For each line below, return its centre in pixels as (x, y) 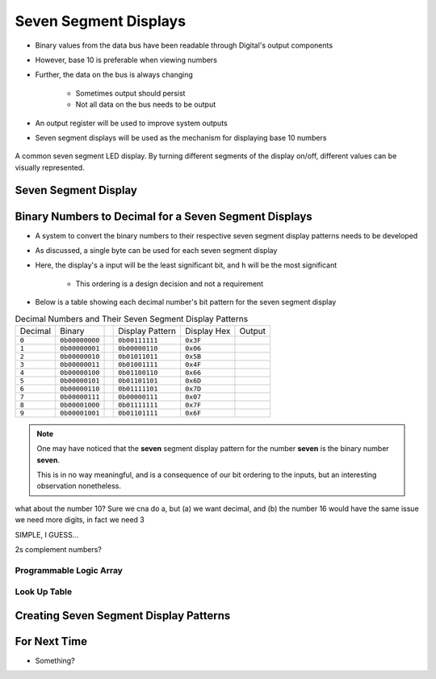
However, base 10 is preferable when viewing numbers (126, 60)
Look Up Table (44, 592)
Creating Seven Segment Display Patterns (123, 616)
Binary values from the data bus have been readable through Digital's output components (184, 45)
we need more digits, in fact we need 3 (80, 520)
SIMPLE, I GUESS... (47, 534)
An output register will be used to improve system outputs (131, 123)
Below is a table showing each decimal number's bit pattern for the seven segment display (186, 302)
